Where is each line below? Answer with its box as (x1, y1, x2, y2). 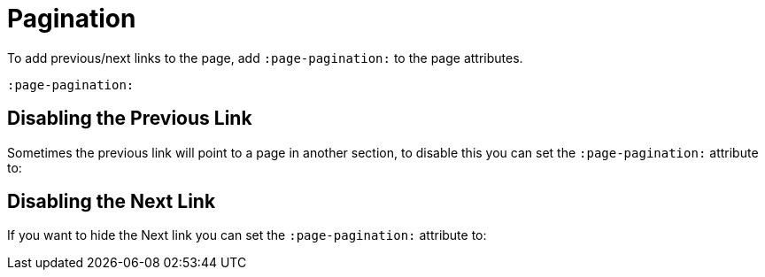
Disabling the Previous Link (7, 107, 252, 130)
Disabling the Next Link (7, 190, 216, 213)
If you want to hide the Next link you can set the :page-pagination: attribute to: (7, 227, 487, 243)
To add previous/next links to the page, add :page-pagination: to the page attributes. (7, 50, 523, 65)
